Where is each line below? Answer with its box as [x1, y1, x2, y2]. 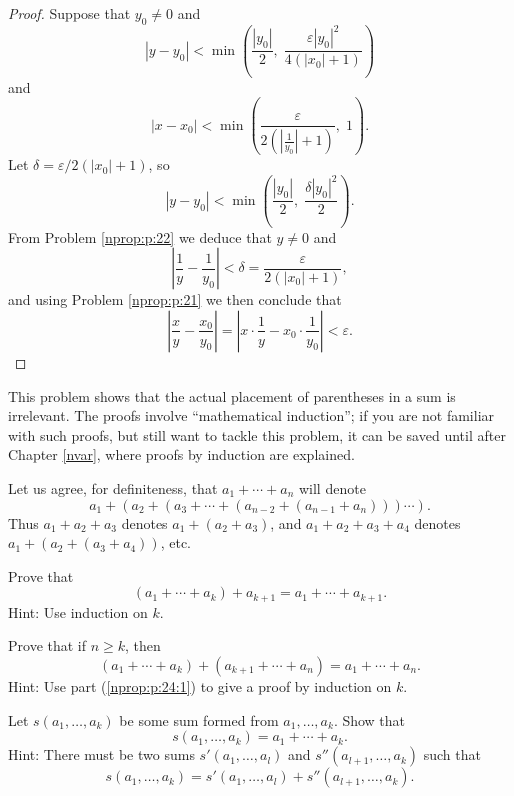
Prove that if [8, 635, 87, 656]
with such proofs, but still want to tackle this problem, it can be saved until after [8, 424, 506, 445]
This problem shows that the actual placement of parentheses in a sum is [8, 385, 456, 406]
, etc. [160, 532, 192, 553]
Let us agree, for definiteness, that [8, 477, 218, 498]
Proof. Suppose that [8, 3, 131, 23]
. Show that [333, 709, 406, 730]
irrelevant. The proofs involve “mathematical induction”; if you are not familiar [8, 405, 495, 426]
